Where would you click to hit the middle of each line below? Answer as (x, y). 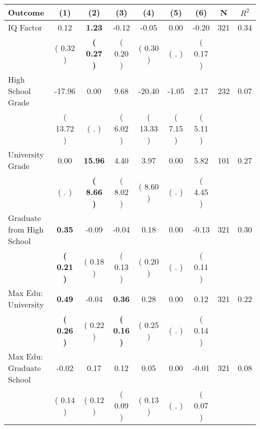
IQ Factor (25, 27)
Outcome (26, 12)
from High (26, 229)
